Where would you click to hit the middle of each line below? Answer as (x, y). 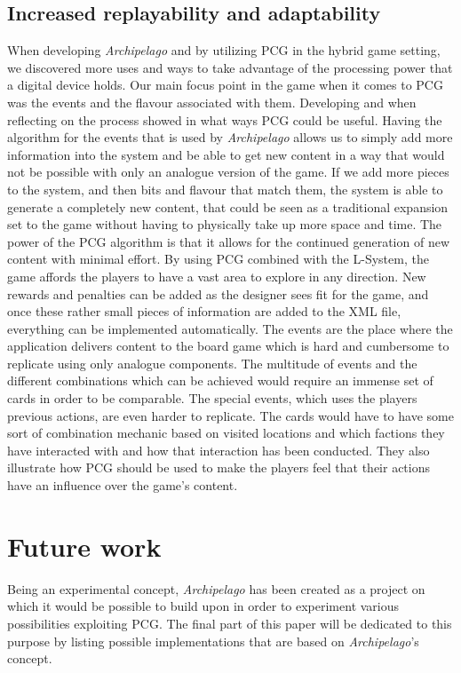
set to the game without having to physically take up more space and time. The (225, 224)
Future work (84, 546)
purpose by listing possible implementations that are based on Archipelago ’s (213, 641)
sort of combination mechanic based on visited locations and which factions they (226, 433)
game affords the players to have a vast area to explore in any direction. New (217, 276)
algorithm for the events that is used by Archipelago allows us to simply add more (230, 137)
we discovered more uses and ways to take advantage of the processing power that (230, 67)
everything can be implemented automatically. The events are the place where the (230, 328)
